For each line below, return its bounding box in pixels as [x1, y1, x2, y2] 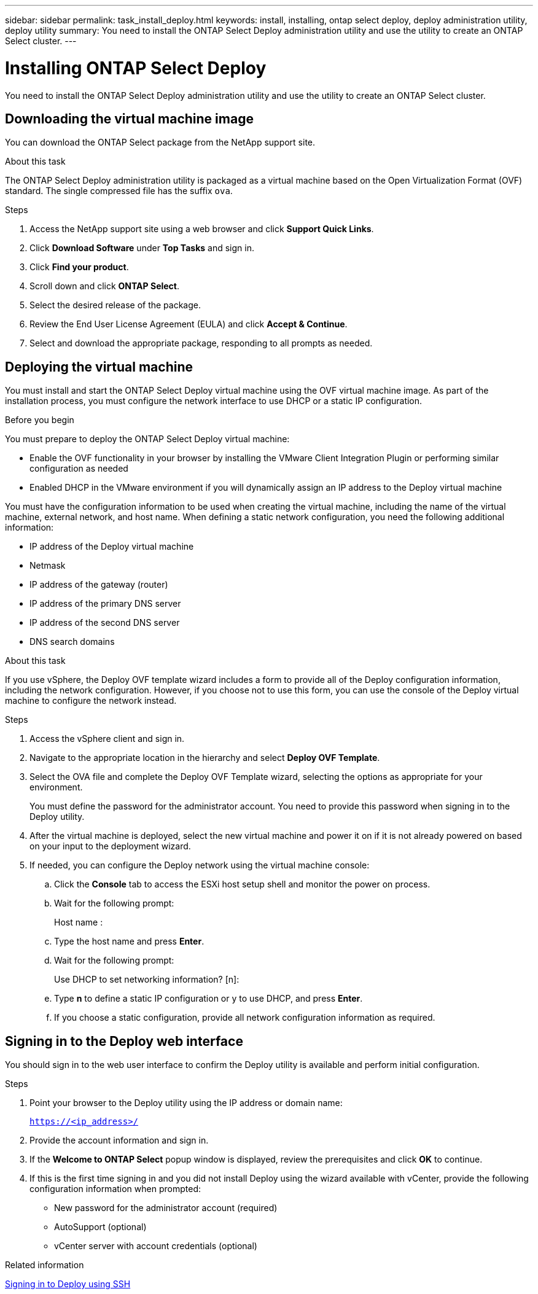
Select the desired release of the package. [29, 300, 201, 311]
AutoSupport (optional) [54, 1222, 147, 1233]
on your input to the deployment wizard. [29, 841, 191, 852]
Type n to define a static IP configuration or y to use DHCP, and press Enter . [54, 993, 363, 1004]
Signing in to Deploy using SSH [5, 1279, 131, 1290]
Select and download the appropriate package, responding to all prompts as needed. [29, 338, 373, 349]
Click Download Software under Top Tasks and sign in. [29, 243, 254, 254]
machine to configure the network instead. [5, 695, 177, 706]
